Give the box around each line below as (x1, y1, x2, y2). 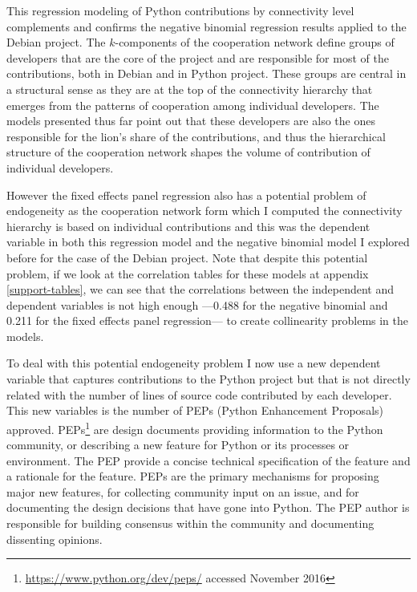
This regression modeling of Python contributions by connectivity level (6, 2, 354, 18)
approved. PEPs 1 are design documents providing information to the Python (6, 418, 383, 437)
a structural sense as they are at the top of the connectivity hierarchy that (6, 80, 373, 97)
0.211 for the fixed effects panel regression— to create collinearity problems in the (6, 312, 409, 329)
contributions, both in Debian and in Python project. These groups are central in (6, 65, 407, 82)
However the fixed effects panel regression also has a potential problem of (6, 186, 366, 203)
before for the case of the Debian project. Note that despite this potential (6, 249, 368, 266)
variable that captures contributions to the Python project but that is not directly (6, 371, 411, 387)
